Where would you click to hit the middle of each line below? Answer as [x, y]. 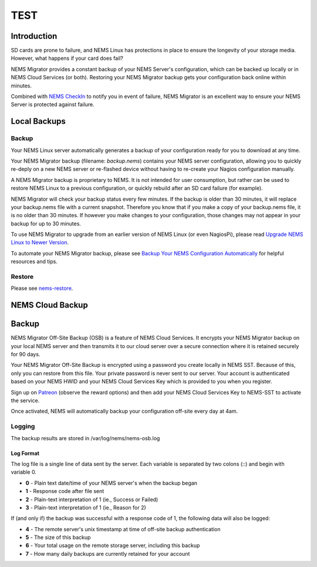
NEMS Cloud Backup [49, 305]
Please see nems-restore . [42, 288]
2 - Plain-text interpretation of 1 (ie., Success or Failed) [92, 500]
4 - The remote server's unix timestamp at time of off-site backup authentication [123, 529]
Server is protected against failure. [53, 104]
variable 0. [23, 472]
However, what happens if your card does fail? [67, 58]
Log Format [25, 453]
